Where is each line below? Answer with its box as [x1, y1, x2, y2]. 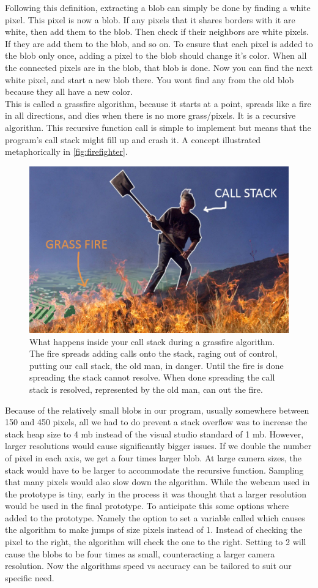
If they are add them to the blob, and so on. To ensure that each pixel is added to [5, 37, 313, 50]
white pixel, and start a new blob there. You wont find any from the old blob [5, 73, 294, 86]
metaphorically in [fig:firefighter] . [5, 145, 128, 158]
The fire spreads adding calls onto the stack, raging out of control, [29, 347, 278, 360]
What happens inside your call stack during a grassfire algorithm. [29, 335, 275, 348]
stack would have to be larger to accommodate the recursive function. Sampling [5, 463, 304, 476]
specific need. [5, 571, 54, 584]
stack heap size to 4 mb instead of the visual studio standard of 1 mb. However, [5, 427, 304, 440]
